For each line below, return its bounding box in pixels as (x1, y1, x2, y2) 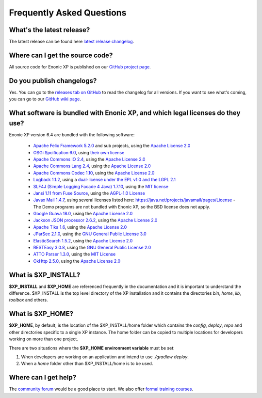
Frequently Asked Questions (9, 7, 127, 18)
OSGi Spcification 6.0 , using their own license (33, 149, 125, 155)
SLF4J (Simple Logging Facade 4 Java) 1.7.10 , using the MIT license (33, 183, 169, 189)
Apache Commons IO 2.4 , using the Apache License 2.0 (33, 156, 146, 162)
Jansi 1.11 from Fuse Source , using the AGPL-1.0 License (33, 190, 145, 196)
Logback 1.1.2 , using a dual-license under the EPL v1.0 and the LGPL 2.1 (33, 177, 176, 183)
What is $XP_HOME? (9, 310, 74, 318)
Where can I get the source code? (9, 51, 113, 59)
